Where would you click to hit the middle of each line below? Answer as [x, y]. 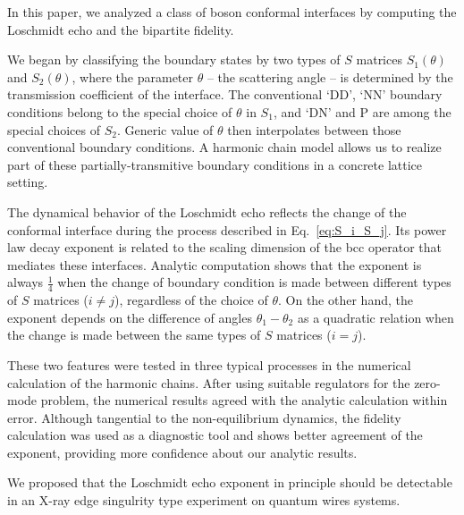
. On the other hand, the [346, 300]
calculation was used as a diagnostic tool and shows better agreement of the [215, 435]
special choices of [54, 129]
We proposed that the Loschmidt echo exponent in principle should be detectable [230, 482]
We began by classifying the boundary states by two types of [174, 59]
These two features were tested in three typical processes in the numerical [209, 364]
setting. [28, 182]
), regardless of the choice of [191, 300]
